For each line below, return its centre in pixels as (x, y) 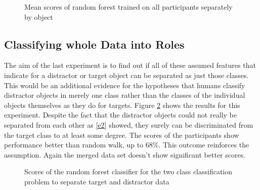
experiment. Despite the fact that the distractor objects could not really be (120, 115)
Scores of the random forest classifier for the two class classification (128, 172)
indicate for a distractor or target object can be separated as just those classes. (126, 75)
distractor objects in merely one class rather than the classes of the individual (125, 95)
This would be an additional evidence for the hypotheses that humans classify (125, 85)
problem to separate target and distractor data (97, 181)
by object (39, 16)
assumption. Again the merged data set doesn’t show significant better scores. (125, 154)
